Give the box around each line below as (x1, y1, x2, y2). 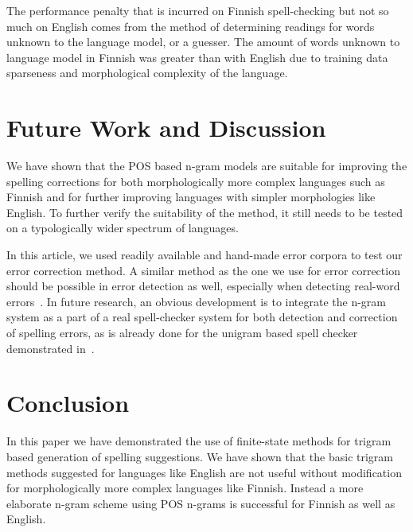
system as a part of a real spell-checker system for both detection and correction (6, 309, 398, 325)
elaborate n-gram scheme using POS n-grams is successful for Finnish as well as (6, 495, 395, 511)
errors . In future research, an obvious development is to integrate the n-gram (6, 293, 386, 309)
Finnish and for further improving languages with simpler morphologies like (6, 188, 376, 205)
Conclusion (6, 386, 130, 419)
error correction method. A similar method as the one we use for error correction (6, 262, 400, 278)
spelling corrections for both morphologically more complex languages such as (6, 173, 385, 189)
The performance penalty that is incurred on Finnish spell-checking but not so (6, 2, 389, 18)
